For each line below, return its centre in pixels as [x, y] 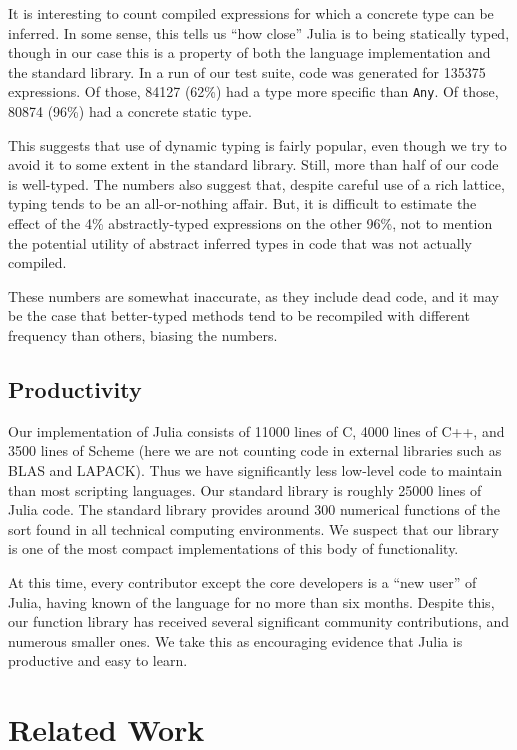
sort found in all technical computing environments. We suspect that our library [253, 528]
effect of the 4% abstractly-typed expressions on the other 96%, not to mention [250, 223]
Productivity [75, 388]
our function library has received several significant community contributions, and [259, 621]
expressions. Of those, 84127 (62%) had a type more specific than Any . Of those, [253, 91]
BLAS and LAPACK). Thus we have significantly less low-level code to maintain [255, 469]
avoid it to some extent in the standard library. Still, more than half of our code [253, 164]
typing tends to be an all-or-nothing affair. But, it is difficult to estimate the [242, 203]
